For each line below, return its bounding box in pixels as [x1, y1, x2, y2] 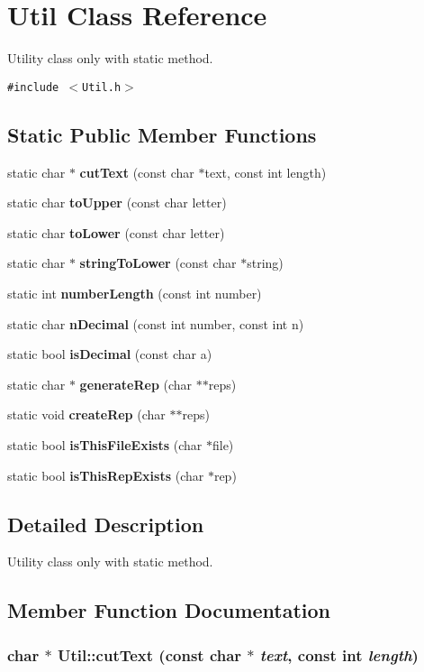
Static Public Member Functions [7, 120, 317, 148]
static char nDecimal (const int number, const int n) [7, 314, 304, 333]
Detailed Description [7, 510, 204, 538]
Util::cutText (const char [57, 643, 242, 666]
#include [7, 80, 59, 94]
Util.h [82, 80, 122, 94]
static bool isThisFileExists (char [7, 435, 203, 454]
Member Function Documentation [7, 596, 331, 624]
